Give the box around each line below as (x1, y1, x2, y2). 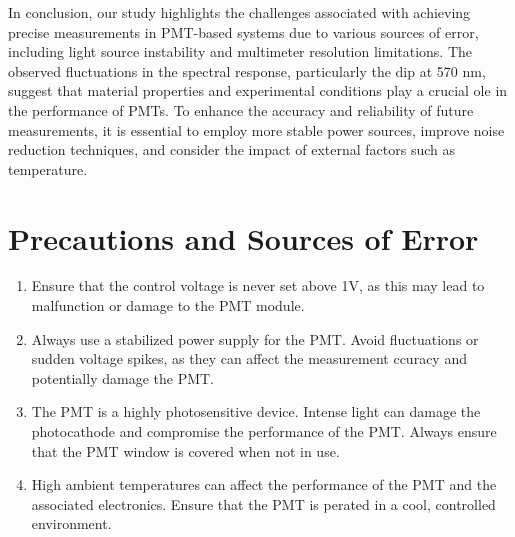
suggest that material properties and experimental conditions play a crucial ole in (8, 80, 508, 101)
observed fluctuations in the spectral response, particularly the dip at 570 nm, (8, 60, 486, 81)
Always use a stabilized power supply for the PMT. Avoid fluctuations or (31, 328, 479, 349)
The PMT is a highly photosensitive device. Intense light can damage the (31, 401, 481, 422)
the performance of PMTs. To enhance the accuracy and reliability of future (8, 99, 474, 120)
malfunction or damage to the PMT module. (31, 295, 305, 316)
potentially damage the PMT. (31, 367, 215, 388)
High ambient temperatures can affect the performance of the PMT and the (31, 474, 497, 495)
